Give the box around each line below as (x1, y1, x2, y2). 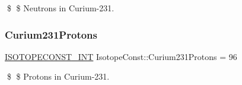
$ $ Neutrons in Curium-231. (7, 2, 114, 14)
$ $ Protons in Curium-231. (7, 70, 110, 83)
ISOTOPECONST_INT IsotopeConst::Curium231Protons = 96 (5, 50, 237, 62)
